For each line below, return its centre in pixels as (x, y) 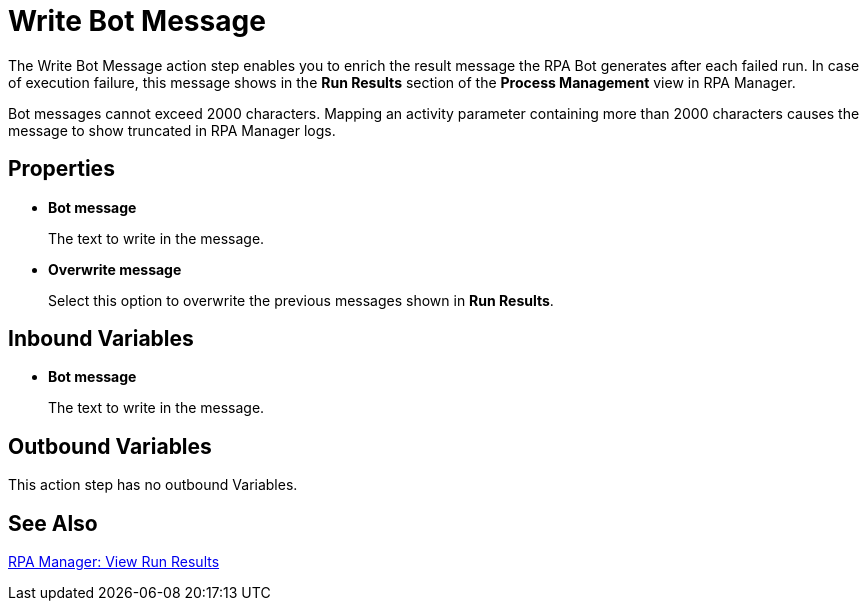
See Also (53, 523)
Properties (61, 169)
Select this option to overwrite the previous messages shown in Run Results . (301, 300)
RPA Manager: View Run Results (114, 562)
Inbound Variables (101, 339)
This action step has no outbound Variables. (153, 485)
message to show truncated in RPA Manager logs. (172, 130)
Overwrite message (115, 269)
